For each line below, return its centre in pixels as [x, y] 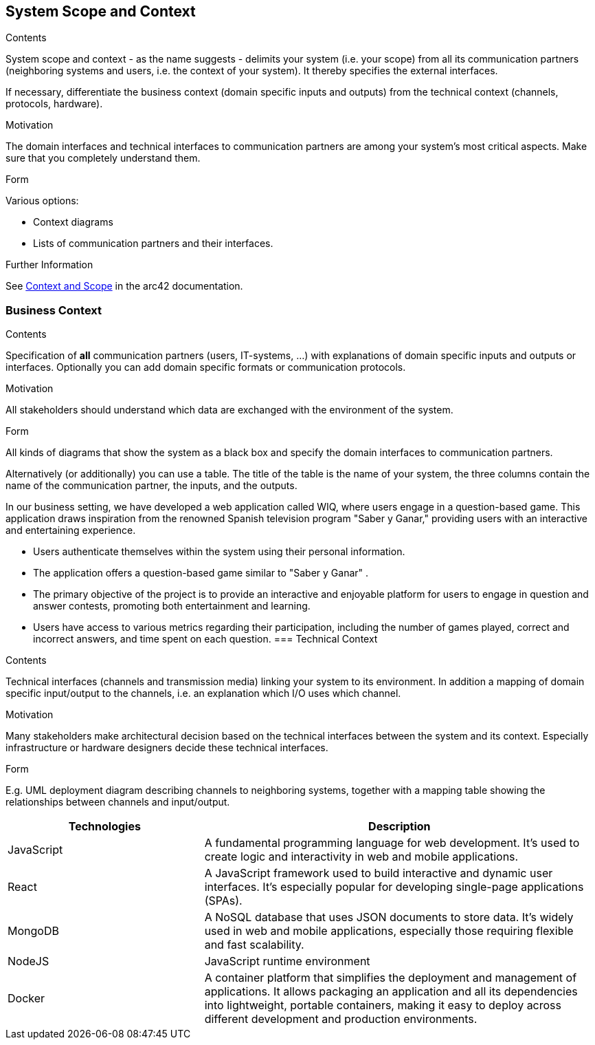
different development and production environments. [341, 1019]
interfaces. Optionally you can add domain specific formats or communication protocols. [206, 367]
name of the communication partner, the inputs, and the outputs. [151, 486]
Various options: [42, 201]
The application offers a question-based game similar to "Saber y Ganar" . [201, 573]
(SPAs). [223, 901]
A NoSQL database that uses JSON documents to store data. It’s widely [389, 917]
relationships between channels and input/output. [118, 802]
